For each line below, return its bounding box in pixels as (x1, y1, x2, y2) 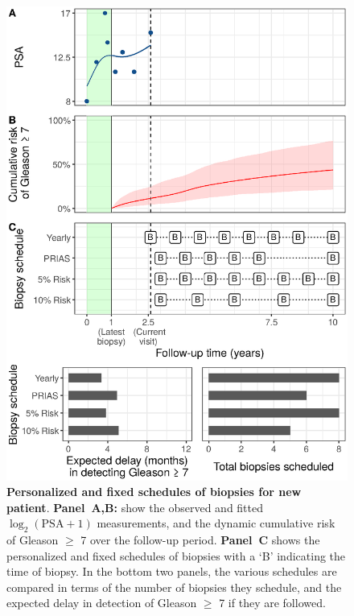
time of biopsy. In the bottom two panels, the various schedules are (6, 563, 337, 580)
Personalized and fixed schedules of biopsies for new (6, 483, 302, 500)
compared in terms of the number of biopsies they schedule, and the (6, 578, 342, 595)
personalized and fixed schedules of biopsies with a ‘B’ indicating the (6, 547, 346, 564)
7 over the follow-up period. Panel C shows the (80, 531, 320, 548)
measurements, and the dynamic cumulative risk (97, 515, 335, 531)
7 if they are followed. (219, 594, 326, 611)
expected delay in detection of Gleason (6, 594, 197, 611)
